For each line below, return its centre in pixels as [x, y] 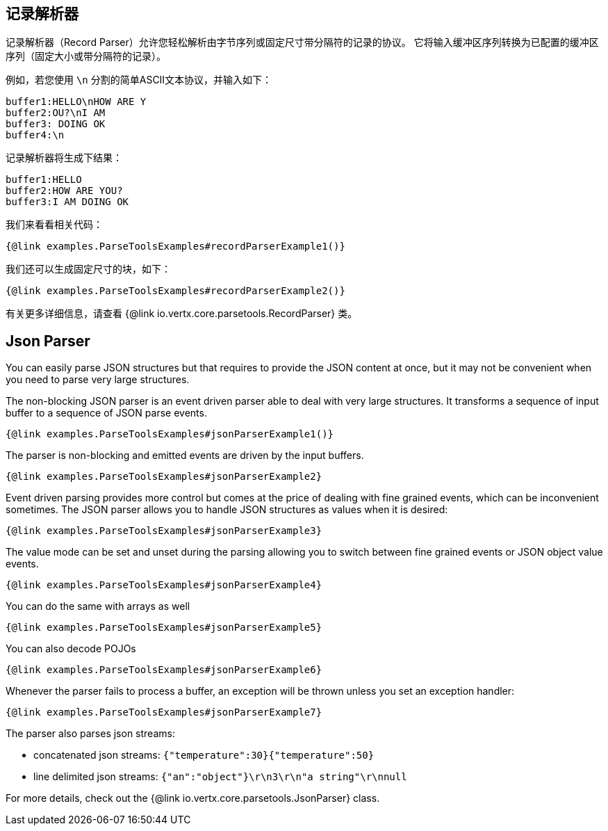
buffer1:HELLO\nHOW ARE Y [76, 102]
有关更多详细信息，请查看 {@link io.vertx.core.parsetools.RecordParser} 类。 [182, 314]
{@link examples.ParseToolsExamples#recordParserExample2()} [175, 291]
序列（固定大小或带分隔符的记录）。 [86, 56]
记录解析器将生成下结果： [64, 158]
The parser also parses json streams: [90, 734]
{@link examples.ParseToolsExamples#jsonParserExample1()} [170, 434]
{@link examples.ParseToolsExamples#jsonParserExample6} [164, 670]
